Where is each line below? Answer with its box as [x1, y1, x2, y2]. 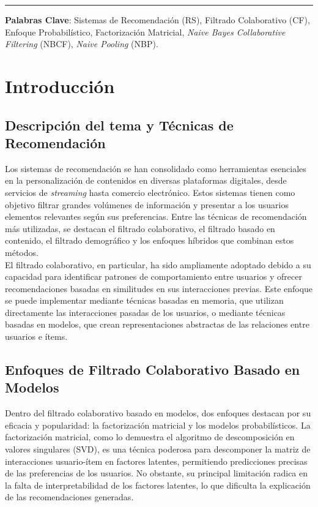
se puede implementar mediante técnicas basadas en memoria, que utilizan [5, 294, 284, 307]
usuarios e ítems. [5, 330, 68, 343]
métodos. [5, 246, 39, 258]
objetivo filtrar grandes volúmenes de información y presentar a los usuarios [5, 198, 289, 211]
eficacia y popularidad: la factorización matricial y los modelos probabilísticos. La [5, 418, 311, 431]
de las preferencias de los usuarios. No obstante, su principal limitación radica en [5, 467, 308, 479]
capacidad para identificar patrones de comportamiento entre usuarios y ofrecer [5, 270, 302, 283]
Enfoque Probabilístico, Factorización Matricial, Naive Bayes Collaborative [5, 25, 286, 38]
